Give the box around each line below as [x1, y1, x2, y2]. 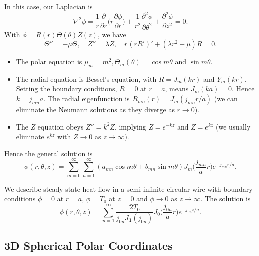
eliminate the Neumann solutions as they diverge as [16, 104, 175, 115]
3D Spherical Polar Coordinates [4, 238, 173, 253]
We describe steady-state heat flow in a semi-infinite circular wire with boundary [4, 183, 253, 194]
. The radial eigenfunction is [43, 93, 130, 104]
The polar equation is [16, 56, 82, 67]
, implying [114, 121, 146, 132]
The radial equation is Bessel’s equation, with [16, 73, 157, 84]
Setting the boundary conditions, [16, 83, 117, 94]
